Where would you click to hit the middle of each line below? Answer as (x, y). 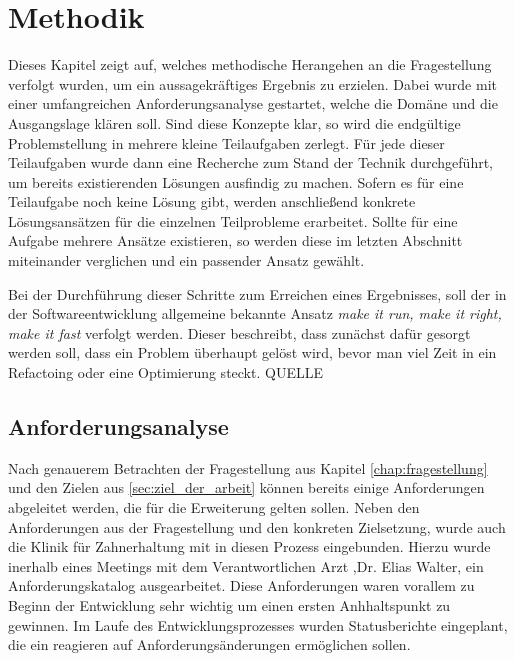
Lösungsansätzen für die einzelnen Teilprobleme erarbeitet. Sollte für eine (233, 220)
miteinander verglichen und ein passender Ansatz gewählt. (186, 260)
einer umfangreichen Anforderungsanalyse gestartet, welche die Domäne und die (253, 103)
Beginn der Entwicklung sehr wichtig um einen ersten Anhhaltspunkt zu (229, 604)
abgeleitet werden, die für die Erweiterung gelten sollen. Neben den (214, 507)
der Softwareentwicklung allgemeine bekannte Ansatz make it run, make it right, (255, 313)
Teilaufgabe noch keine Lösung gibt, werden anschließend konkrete (212, 201)
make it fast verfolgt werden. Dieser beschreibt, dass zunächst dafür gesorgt (239, 332)
